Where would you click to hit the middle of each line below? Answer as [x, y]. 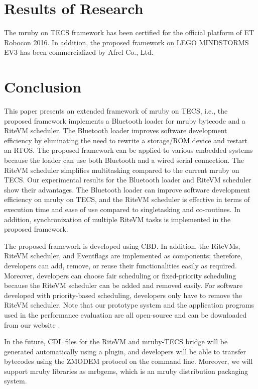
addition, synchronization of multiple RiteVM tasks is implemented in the [117, 219]
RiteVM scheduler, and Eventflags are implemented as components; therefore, [123, 256]
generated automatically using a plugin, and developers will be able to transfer [125, 351]
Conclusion [43, 87]
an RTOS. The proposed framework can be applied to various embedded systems [128, 150]
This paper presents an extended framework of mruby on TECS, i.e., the [116, 111]
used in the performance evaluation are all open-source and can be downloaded [125, 314]
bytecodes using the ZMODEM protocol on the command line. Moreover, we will [128, 361]
